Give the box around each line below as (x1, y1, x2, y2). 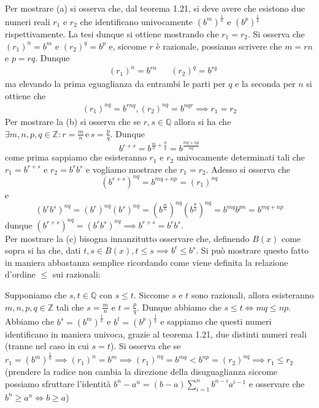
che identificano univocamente (80, 15, 193, 28)
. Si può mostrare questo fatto (196, 244, 309, 257)
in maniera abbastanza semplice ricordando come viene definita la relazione (5, 255, 288, 268)
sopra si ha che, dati (5, 244, 81, 257)
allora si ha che (174, 115, 231, 127)
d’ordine (5, 268, 36, 281)
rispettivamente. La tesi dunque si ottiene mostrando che (5, 27, 219, 40)
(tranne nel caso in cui (5, 339, 90, 352)
